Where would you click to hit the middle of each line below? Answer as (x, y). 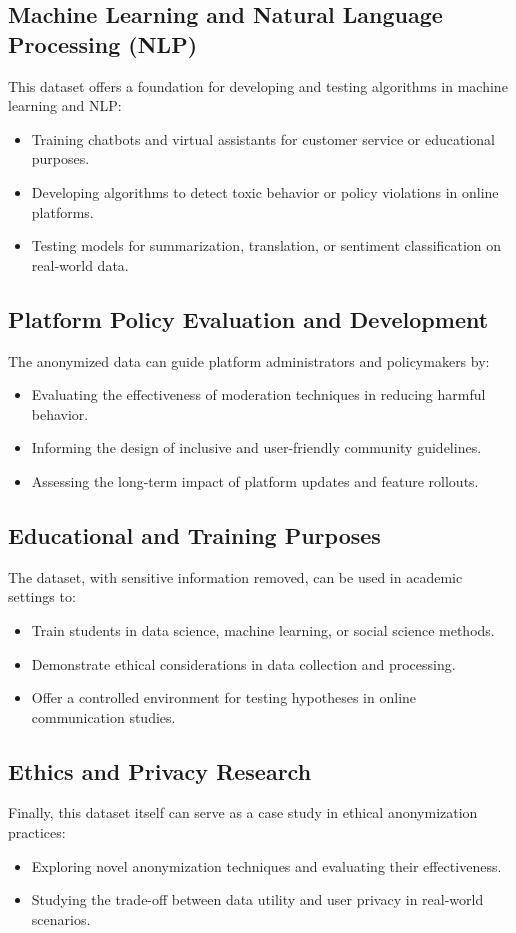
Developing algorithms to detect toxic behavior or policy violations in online (265, 191)
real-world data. (80, 264)
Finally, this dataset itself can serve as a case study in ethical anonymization (243, 812)
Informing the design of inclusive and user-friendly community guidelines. (256, 447)
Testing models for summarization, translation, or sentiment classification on (266, 245)
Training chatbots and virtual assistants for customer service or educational (263, 138)
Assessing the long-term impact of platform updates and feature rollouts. (255, 480)
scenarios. (61, 918)
